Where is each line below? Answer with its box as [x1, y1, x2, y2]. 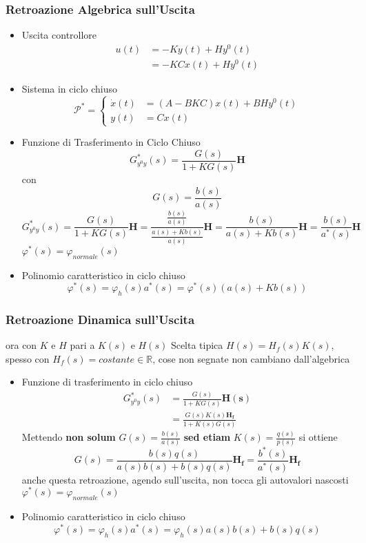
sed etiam [183, 430, 231, 444]
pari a [70, 338, 95, 352]
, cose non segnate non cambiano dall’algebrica [152, 351, 350, 365]
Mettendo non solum [21, 430, 116, 444]
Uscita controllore [21, 28, 97, 42]
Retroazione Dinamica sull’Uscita [6, 310, 195, 327]
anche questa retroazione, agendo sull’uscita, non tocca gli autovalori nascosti [21, 472, 349, 486]
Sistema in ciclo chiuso [21, 82, 117, 96]
